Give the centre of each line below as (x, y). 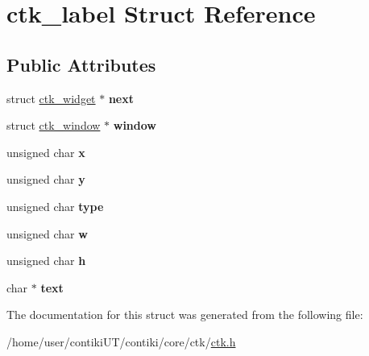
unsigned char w (47, 233)
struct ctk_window (54, 125)
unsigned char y (46, 179)
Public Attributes (81, 64)
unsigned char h (46, 261)
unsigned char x (46, 152)
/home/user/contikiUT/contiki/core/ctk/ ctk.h (121, 341)
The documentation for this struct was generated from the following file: (185, 315)
